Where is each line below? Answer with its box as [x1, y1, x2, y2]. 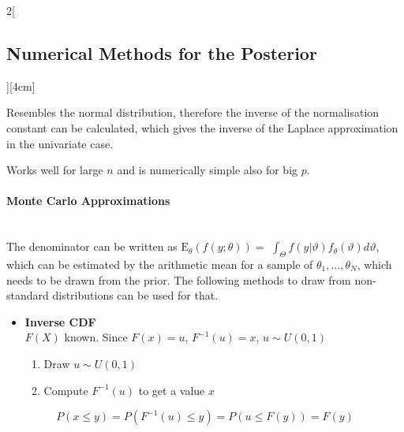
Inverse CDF [24, 313, 96, 330]
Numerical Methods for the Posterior [6, 40, 317, 65]
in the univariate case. [6, 135, 114, 151]
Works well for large [6, 162, 103, 178]
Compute [43, 382, 88, 398]
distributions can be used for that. [52, 287, 219, 304]
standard [6, 287, 49, 304]
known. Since [64, 329, 128, 345]
